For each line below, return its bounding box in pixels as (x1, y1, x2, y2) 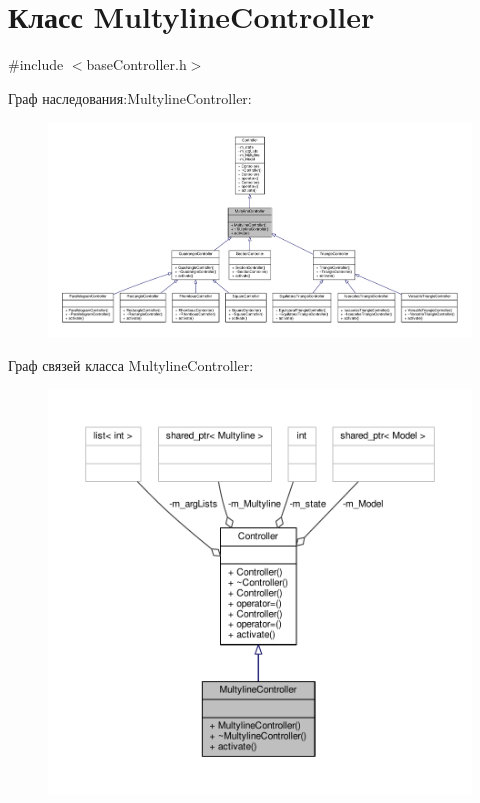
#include (8, 54, 64, 75)
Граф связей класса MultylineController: (8, 354, 254, 375)
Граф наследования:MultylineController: (8, 87, 252, 108)
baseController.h (86, 54, 187, 75)
